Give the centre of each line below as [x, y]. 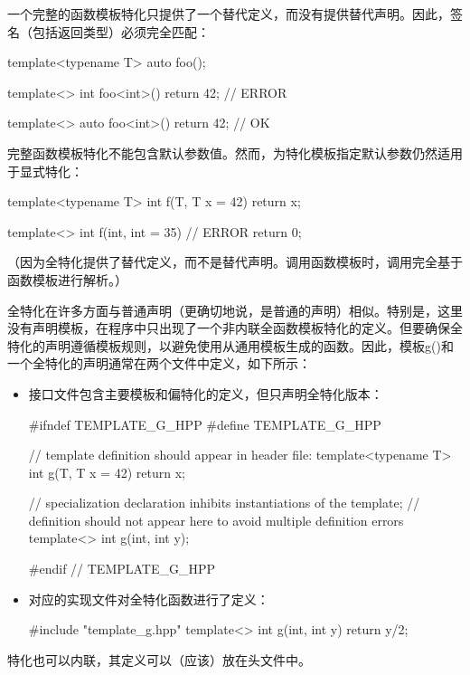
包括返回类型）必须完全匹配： [121, 31]
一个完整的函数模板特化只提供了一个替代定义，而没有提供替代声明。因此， [229, 14]
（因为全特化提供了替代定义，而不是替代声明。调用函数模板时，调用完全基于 [235, 262]
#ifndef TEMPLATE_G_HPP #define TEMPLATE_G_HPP [205, 424]
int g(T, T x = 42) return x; [107, 472]
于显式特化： [45, 171]
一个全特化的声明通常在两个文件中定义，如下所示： [159, 363]
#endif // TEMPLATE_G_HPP [122, 569]
